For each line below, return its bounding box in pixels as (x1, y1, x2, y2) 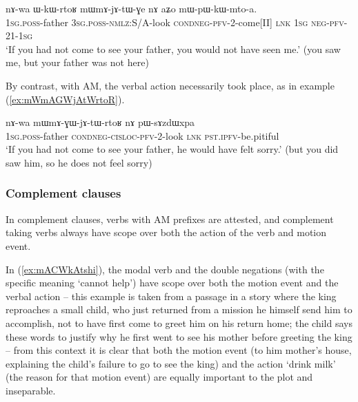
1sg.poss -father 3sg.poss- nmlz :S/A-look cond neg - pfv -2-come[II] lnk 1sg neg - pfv (6, 14, 344, 29)
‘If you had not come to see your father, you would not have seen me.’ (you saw (6, 41, 341, 56)
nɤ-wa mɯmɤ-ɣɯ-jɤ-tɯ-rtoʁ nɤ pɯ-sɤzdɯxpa (6, 115, 195, 129)
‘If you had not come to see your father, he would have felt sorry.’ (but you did (6, 142, 339, 156)
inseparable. (6, 383, 56, 397)
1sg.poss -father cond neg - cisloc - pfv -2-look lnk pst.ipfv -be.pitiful (6, 128, 279, 142)
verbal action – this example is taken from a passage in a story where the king (6, 288, 337, 303)
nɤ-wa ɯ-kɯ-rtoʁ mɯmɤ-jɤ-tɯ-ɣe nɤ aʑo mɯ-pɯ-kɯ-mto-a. (6, 1, 257, 15)
